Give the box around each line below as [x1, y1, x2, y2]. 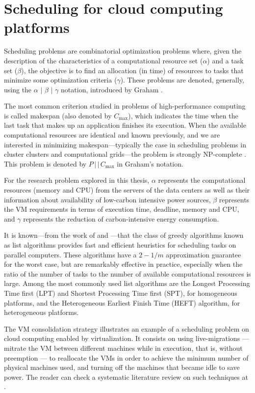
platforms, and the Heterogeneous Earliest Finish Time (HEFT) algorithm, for [4, 297, 240, 308]
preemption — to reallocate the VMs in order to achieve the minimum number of [4, 352, 249, 363]
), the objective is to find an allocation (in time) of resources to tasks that [21, 65, 244, 75]
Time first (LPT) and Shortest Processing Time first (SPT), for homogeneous [4, 287, 237, 298]
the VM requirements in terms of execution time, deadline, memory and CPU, [4, 204, 239, 214]
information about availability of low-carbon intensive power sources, [4, 194, 211, 204]
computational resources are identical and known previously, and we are [4, 130, 220, 140]
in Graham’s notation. [117, 158, 183, 168]
